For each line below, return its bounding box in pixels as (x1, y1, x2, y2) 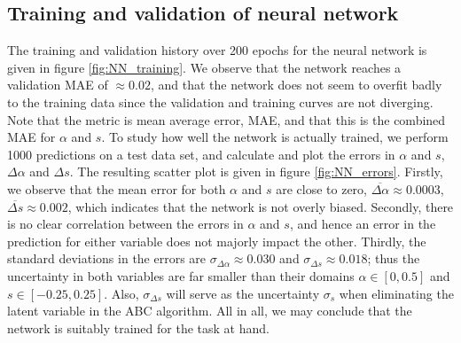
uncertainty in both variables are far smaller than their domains (7, 266, 355, 285)
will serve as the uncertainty (166, 284, 320, 302)
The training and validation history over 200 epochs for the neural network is (7, 41, 427, 59)
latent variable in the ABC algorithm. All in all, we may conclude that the (7, 301, 412, 320)
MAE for (7, 128, 56, 146)
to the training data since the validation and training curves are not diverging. (7, 92, 434, 111)
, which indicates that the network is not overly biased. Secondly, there (67, 197, 454, 215)
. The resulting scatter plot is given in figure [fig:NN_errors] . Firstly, (69, 162, 443, 181)
